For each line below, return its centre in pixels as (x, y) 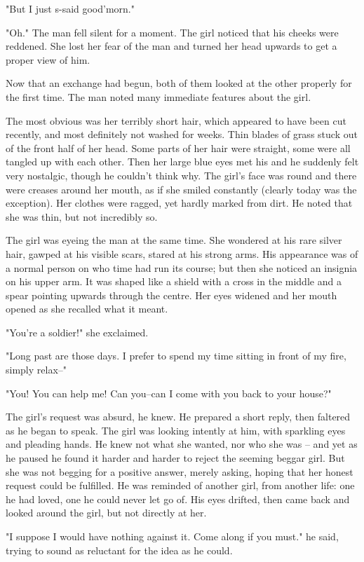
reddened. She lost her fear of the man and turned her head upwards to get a (171, 46)
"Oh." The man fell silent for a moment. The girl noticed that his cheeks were (172, 32)
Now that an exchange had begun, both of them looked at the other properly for (179, 83)
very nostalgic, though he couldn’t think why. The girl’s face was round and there (181, 175)
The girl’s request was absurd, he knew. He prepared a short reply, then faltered (178, 417)
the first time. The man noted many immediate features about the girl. (159, 96)
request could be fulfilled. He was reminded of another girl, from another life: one (180, 485)
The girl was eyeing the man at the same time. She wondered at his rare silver (174, 240)
